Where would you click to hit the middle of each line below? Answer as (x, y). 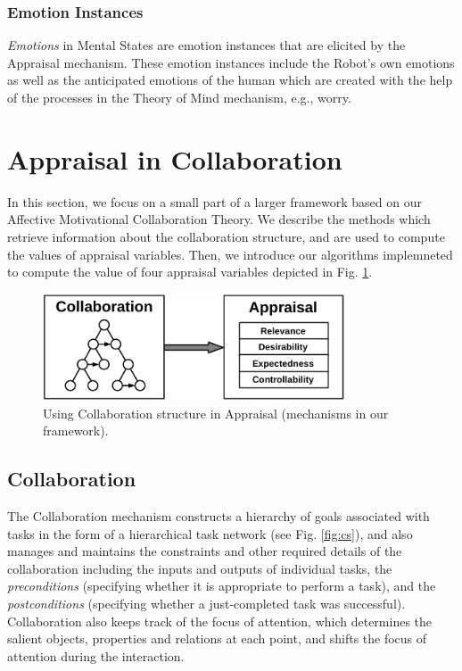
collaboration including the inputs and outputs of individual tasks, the (200, 568)
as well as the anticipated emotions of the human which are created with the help (230, 80)
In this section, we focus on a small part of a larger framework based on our (214, 201)
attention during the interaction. (96, 655)
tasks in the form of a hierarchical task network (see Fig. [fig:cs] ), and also (210, 533)
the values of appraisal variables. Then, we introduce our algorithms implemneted (230, 254)
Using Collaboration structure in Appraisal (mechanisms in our (216, 413)
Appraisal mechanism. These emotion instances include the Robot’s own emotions (231, 62)
